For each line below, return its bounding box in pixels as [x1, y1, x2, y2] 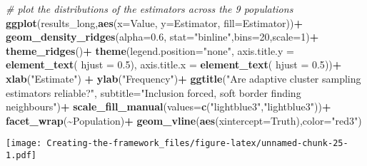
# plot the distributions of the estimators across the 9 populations [6, 1, 293, 16]
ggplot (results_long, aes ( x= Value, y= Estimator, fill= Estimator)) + [6, 15, 303, 30]
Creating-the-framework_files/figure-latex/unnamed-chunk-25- [46, 138, 348, 149]
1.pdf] [6, 150, 36, 160]
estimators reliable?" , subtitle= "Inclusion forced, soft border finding [6, 85, 301, 100]
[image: [6, 138, 42, 149]
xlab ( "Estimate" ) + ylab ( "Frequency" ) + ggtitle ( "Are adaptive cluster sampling [6, 71, 361, 85]
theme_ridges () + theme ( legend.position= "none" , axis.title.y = [6, 43, 294, 58]
